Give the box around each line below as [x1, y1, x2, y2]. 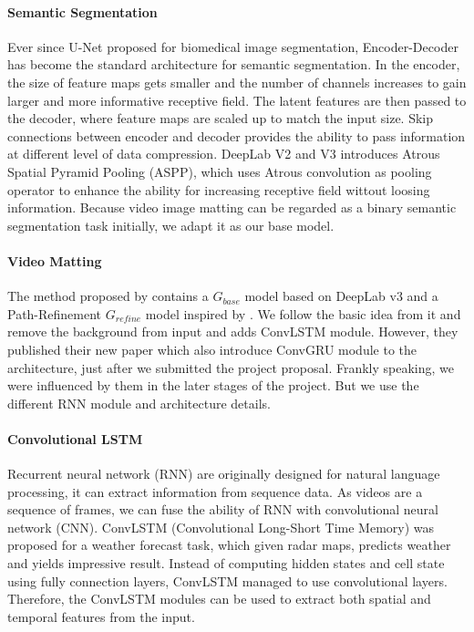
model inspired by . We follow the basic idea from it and [145, 304, 461, 323]
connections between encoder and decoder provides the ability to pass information [7, 126, 466, 145]
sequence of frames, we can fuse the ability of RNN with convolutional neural [7, 500, 438, 519]
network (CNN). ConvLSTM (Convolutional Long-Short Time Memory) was [7, 517, 435, 536]
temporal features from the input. [7, 606, 195, 626]
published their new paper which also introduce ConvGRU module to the [7, 339, 417, 358]
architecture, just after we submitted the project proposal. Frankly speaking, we [7, 357, 454, 377]
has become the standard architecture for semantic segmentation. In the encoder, [7, 55, 460, 74]
